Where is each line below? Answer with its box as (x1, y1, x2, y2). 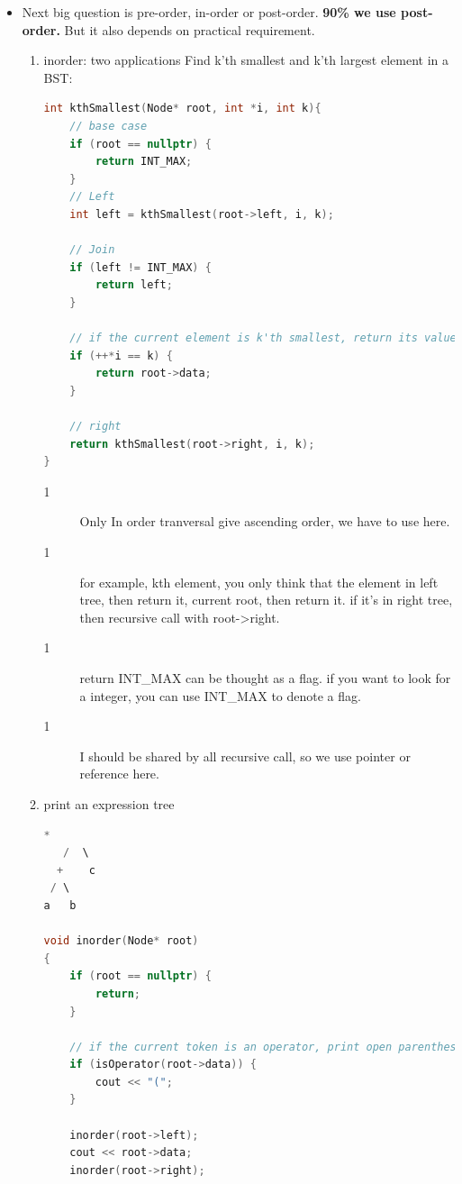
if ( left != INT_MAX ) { (69, 260, 212, 274)
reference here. (79, 764, 159, 783)
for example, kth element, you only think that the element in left (79, 572, 439, 591)
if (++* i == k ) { (69, 349, 173, 362)
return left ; (95, 278, 173, 292)
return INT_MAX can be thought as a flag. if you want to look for (79, 669, 451, 687)
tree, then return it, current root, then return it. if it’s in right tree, (79, 590, 453, 609)
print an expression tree (43, 794, 175, 813)
